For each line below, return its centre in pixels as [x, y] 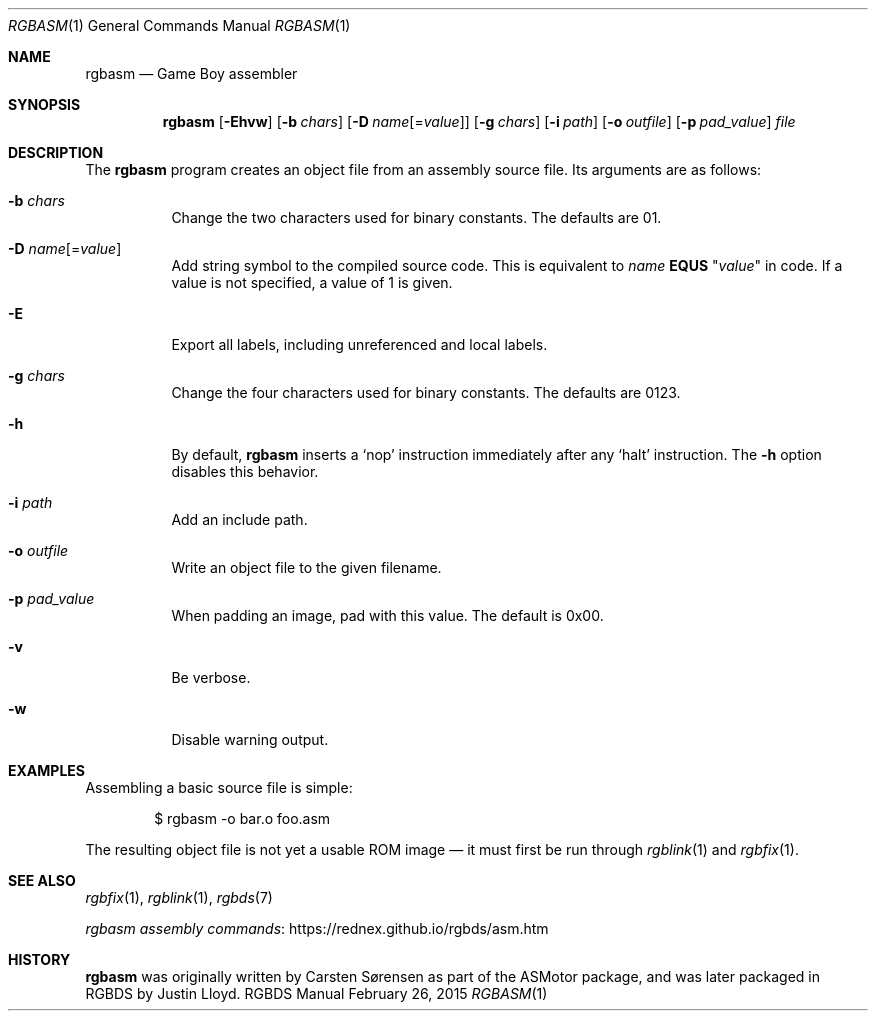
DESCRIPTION [56, 152]
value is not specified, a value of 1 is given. [312, 282]
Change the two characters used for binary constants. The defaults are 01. [416, 217]
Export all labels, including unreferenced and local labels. [359, 344]
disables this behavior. [245, 471]
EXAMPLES [46, 770]
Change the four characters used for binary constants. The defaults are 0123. [426, 392]
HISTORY [39, 959]
